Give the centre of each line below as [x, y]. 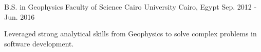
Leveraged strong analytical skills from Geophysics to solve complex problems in [130, 34]
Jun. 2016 [20, 16]
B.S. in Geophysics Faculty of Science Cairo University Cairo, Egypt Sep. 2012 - [130, 7]
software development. [39, 43]
